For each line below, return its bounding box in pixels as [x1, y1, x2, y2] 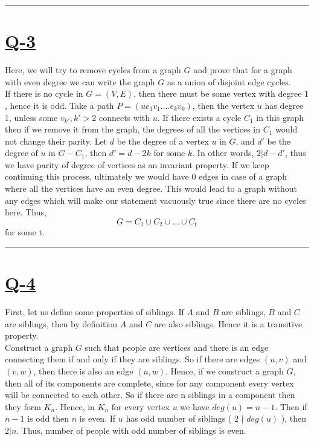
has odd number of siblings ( [126, 412, 232, 425]
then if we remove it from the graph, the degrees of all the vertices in [5, 123, 261, 136]
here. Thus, [5, 206, 46, 218]
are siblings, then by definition [5, 317, 118, 330]
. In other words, [192, 146, 254, 159]
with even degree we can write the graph [5, 75, 155, 88]
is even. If [79, 412, 116, 425]
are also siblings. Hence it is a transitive [154, 317, 303, 330]
